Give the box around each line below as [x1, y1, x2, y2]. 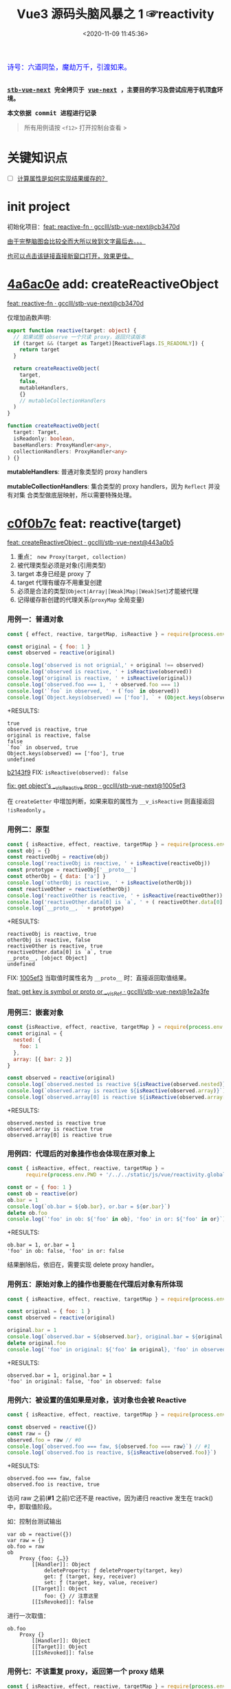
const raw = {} [7, 1430, 51, 1437]
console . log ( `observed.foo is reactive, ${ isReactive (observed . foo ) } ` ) [7, 1449, 217, 1456]
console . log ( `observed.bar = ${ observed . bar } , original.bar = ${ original [7, 1333, 223, 1340]
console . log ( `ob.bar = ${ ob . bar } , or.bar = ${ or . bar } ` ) [7, 1203, 170, 1210]
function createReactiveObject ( [7, 422, 100, 429]
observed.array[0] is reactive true [7, 1132, 112, 1138]
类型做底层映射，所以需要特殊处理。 [32, 491, 135, 500]
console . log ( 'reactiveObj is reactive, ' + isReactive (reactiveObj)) [7, 860, 211, 867]
